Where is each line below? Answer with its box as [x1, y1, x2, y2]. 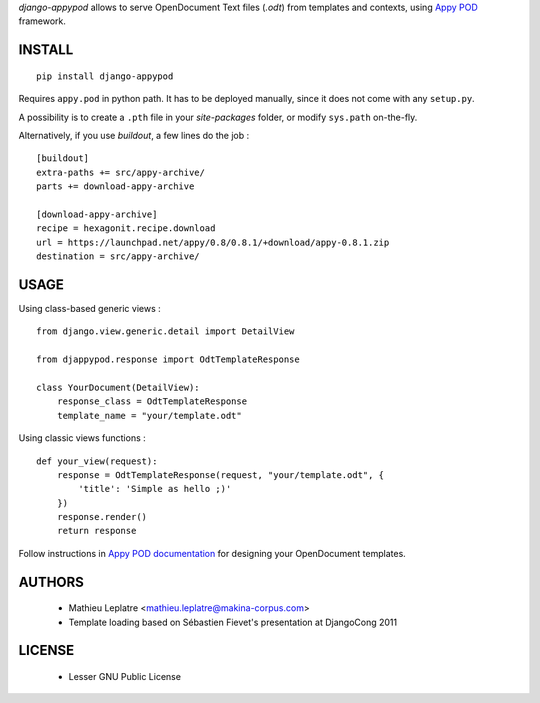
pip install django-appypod [36, 70, 174, 82]
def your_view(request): [36, 455, 158, 467]
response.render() [56, 511, 148, 523]
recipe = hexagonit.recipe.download [36, 223, 216, 234]
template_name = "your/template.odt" [56, 410, 242, 421]
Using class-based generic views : [18, 303, 161, 314]
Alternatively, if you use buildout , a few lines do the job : [18, 129, 250, 141]
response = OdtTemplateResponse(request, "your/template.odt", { [56, 469, 385, 480]
